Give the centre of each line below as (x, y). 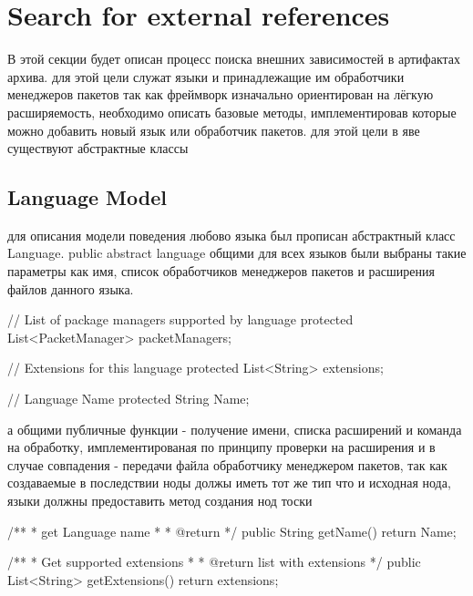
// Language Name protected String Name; (129, 399)
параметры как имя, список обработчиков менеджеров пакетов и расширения (221, 271)
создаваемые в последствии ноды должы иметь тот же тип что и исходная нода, (229, 483)
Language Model (87, 197)
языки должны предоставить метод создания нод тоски (160, 501)
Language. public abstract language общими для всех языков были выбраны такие (237, 253)
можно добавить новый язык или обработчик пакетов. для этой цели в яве (214, 130)
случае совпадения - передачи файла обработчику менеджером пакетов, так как (227, 464)
